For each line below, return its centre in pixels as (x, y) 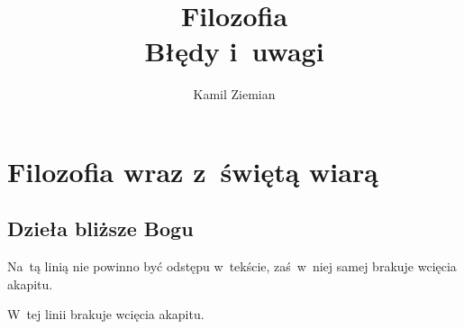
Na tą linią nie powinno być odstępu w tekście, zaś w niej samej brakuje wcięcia (232, 266)
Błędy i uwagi (234, 51)
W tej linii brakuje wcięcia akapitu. (106, 314)
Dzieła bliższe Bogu (100, 228)
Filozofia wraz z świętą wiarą (193, 171)
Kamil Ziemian (234, 94)
